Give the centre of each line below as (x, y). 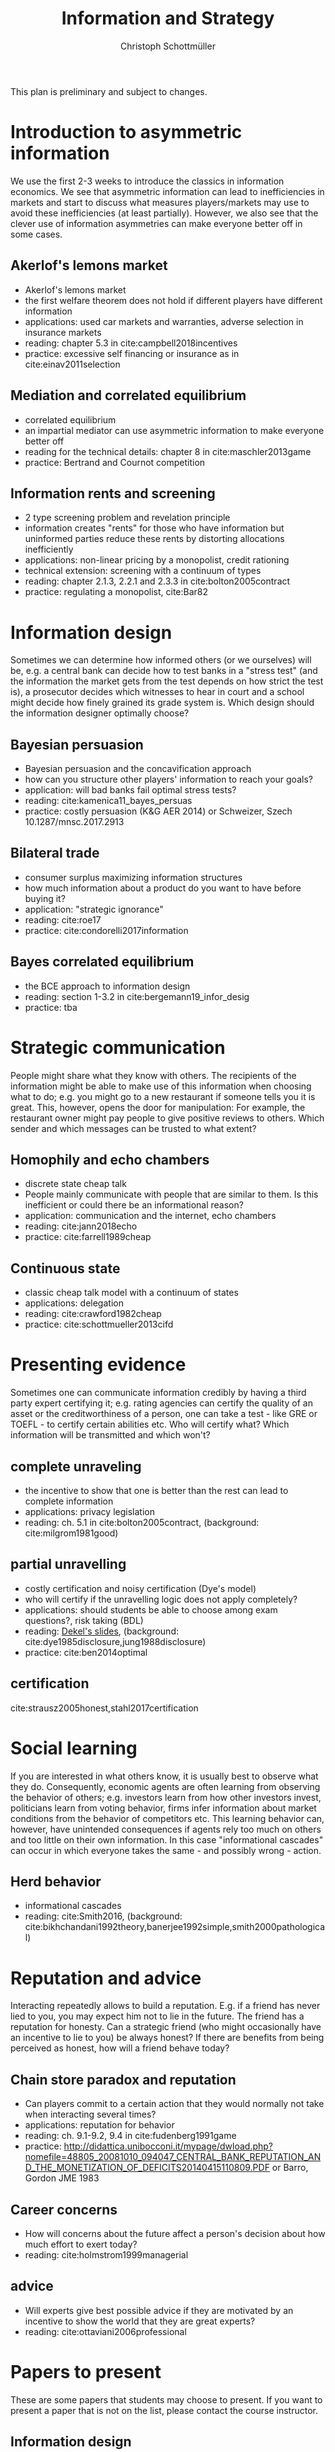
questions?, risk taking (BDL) (84, 1620)
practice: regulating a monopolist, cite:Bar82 (116, 592)
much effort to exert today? (81, 2244)
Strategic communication (118, 1047)
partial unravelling (68, 1564)
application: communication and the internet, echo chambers (150, 1216)
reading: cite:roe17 (63, 919)
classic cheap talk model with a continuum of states (131, 1293)
